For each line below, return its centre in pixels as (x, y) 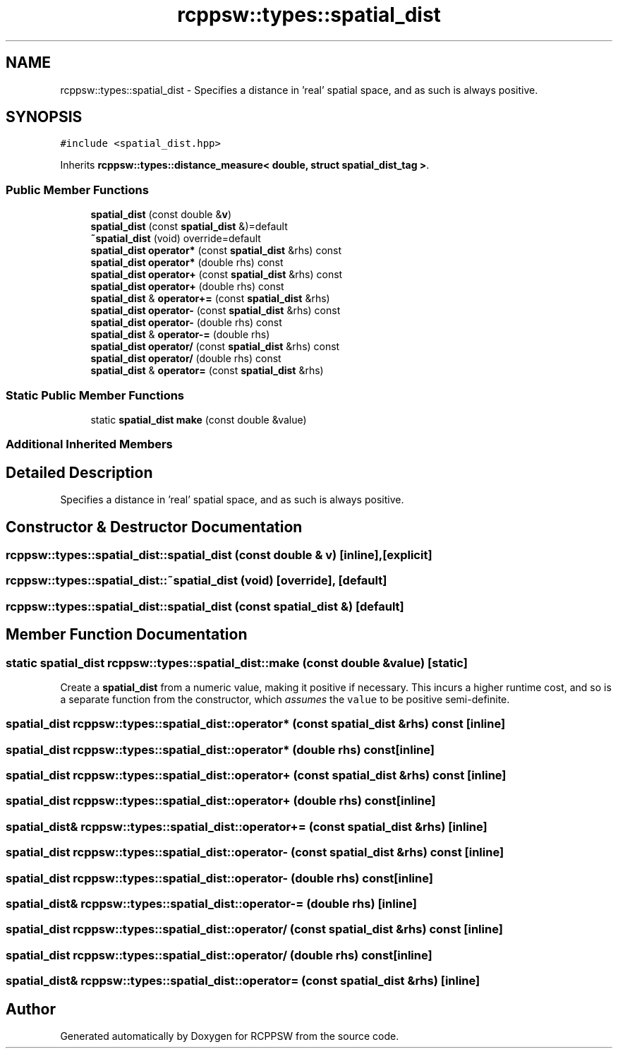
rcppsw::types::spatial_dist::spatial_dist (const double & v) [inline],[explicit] (219, 555)
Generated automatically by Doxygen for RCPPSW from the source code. (230, 1036)
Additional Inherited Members (89, 444)
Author (31, 1009)
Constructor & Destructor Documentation (154, 527)
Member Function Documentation (127, 635)
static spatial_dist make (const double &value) (199, 419)
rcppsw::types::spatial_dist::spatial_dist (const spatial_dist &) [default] (205, 606)
